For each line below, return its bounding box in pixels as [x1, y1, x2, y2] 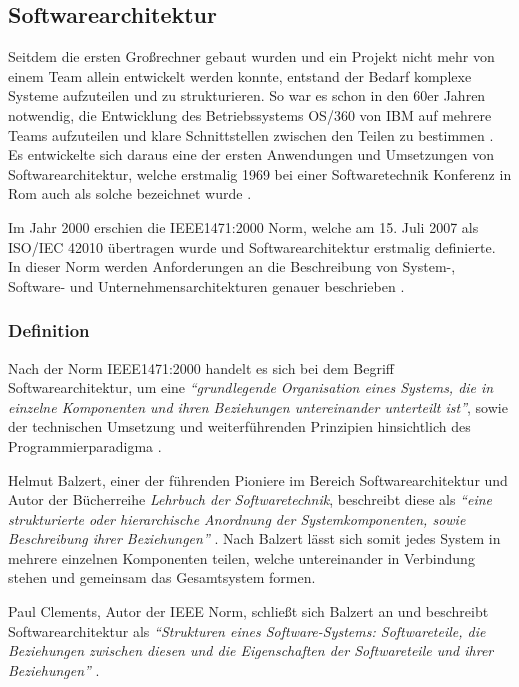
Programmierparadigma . [8, 435, 162, 456]
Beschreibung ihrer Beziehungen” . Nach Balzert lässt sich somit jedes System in [8, 528, 501, 549]
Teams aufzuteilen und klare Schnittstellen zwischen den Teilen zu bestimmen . [8, 124, 494, 145]
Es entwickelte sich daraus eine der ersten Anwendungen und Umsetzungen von [8, 144, 494, 165]
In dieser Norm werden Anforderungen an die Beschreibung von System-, [8, 256, 456, 277]
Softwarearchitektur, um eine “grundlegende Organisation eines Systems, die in [8, 377, 494, 398]
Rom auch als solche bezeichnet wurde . [8, 183, 252, 204]
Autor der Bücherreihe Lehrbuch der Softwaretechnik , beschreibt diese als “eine [8, 489, 493, 510]
